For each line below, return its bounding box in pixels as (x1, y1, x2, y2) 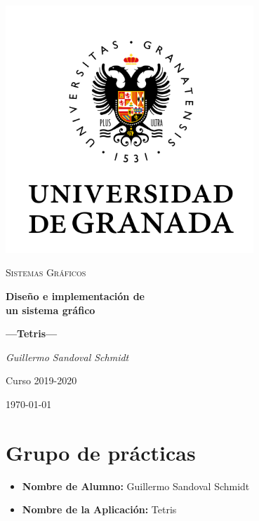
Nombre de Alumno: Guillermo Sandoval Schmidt (22, 478, 250, 493)
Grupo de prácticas (6, 438, 196, 466)
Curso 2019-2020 (6, 373, 77, 388)
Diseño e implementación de (6, 288, 145, 303)
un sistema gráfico (6, 302, 95, 317)
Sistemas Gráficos (6, 265, 86, 280)
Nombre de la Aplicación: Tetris (22, 502, 177, 517)
